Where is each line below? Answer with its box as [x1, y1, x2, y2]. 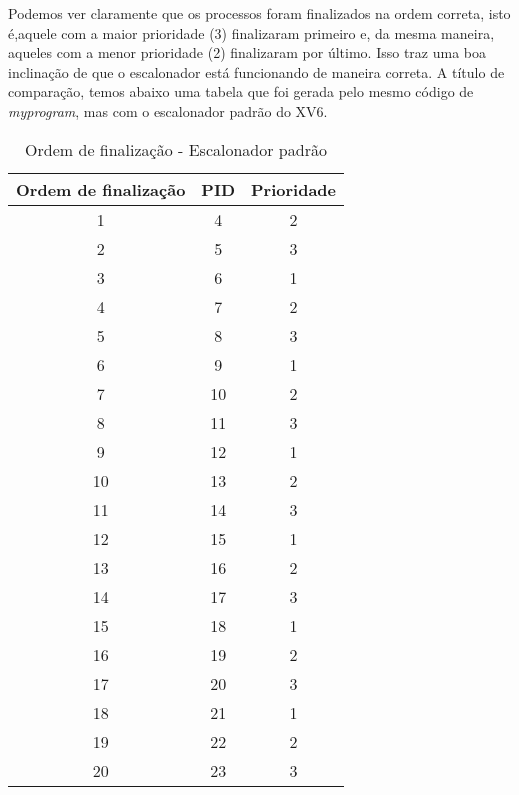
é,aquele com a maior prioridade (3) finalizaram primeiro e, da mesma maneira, [8, 22, 495, 43]
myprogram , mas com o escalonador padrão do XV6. [8, 100, 328, 121]
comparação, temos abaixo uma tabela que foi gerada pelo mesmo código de [8, 81, 474, 102]
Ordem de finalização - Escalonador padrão [25, 137, 327, 161]
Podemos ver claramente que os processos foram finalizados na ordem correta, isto [8, 3, 511, 23]
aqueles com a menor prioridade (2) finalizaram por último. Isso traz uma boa [8, 42, 487, 63]
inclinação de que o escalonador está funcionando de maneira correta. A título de [8, 61, 505, 82]
